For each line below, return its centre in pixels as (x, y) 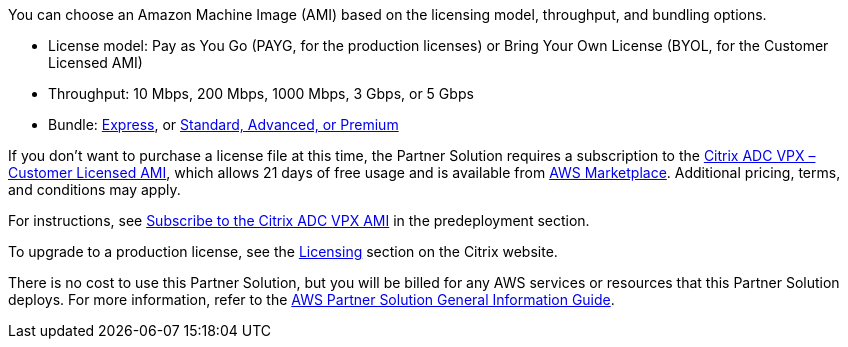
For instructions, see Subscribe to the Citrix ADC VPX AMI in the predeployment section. (299, 220)
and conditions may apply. (94, 189)
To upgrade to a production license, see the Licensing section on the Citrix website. (283, 251)
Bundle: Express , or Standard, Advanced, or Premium (223, 124)
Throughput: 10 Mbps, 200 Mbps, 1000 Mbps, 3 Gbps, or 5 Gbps (261, 93)
